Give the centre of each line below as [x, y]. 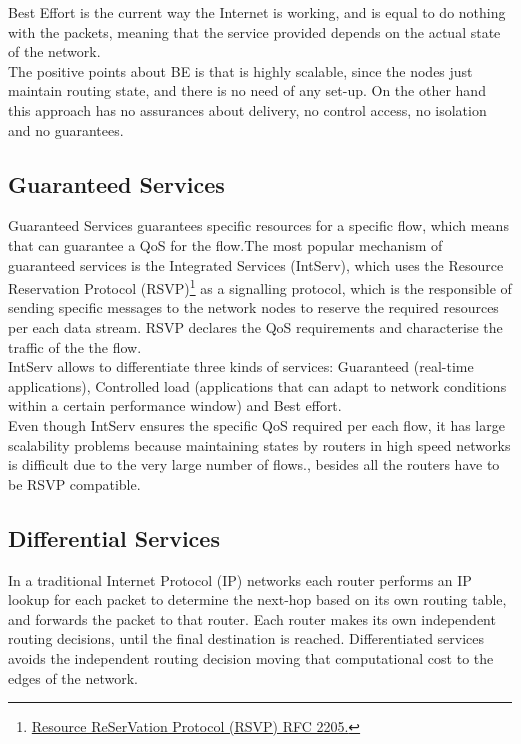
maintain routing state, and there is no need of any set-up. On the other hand [247, 90]
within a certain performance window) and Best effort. [175, 405]
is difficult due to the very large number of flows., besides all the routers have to [254, 464]
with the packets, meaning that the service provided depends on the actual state [254, 31]
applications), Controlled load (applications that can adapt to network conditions [257, 385]
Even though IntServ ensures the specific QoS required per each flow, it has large [256, 424]
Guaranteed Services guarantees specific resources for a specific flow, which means [258, 225]
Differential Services [114, 537]
